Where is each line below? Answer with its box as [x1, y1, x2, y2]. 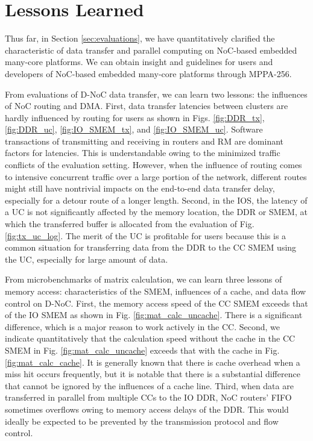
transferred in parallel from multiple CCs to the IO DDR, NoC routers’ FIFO [5, 391, 292, 404]
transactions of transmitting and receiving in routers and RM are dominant [5, 134, 283, 147]
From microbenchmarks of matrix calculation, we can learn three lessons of [5, 273, 282, 286]
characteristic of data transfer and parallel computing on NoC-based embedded [5, 43, 297, 56]
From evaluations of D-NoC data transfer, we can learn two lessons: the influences [5, 87, 308, 100]
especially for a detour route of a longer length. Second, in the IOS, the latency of [5, 193, 308, 206]
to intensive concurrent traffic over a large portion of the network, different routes [5, 170, 307, 183]
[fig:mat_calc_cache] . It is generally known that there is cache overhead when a [5, 355, 300, 368]
